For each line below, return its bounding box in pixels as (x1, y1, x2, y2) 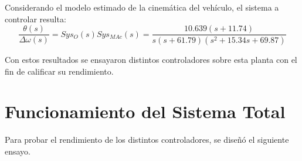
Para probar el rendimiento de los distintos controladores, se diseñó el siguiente (5, 133, 289, 146)
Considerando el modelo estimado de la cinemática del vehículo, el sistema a (5, 1, 279, 13)
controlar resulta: (5, 12, 66, 25)
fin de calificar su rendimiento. (5, 65, 114, 77)
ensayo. (5, 145, 31, 157)
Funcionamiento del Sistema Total (5, 99, 286, 123)
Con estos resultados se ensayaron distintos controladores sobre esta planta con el (5, 53, 297, 66)
